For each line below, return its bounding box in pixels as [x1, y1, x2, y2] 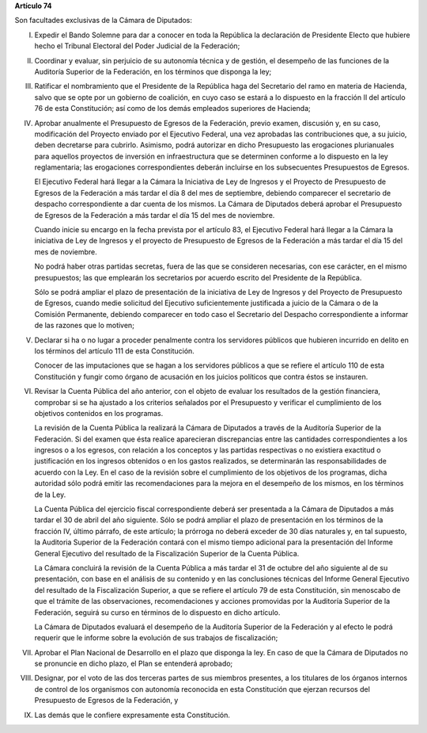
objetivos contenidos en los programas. [34, 408, 164, 418]
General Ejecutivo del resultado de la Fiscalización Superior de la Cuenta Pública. [34, 548, 300, 558]
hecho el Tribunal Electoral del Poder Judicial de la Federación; [34, 41, 240, 51]
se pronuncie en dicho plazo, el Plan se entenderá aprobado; [34, 659, 233, 669]
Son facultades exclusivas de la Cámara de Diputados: [14, 16, 193, 25]
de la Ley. [34, 490, 66, 499]
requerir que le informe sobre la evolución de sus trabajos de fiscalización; [34, 633, 278, 643]
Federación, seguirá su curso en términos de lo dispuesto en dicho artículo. [34, 607, 281, 617]
